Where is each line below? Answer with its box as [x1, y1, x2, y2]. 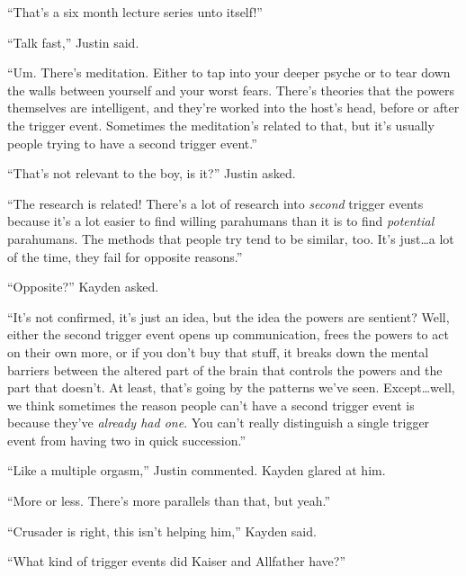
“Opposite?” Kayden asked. [7, 277, 159, 296]
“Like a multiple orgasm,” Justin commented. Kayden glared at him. [7, 461, 386, 480]
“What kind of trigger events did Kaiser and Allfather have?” [7, 552, 345, 571]
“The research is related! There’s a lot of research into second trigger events [7, 193, 424, 212]
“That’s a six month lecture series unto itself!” [7, 3, 263, 21]
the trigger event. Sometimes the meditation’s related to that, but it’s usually [7, 115, 435, 134]
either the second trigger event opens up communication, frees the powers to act [7, 325, 449, 344]
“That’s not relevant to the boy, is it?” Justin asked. [7, 164, 296, 183]
